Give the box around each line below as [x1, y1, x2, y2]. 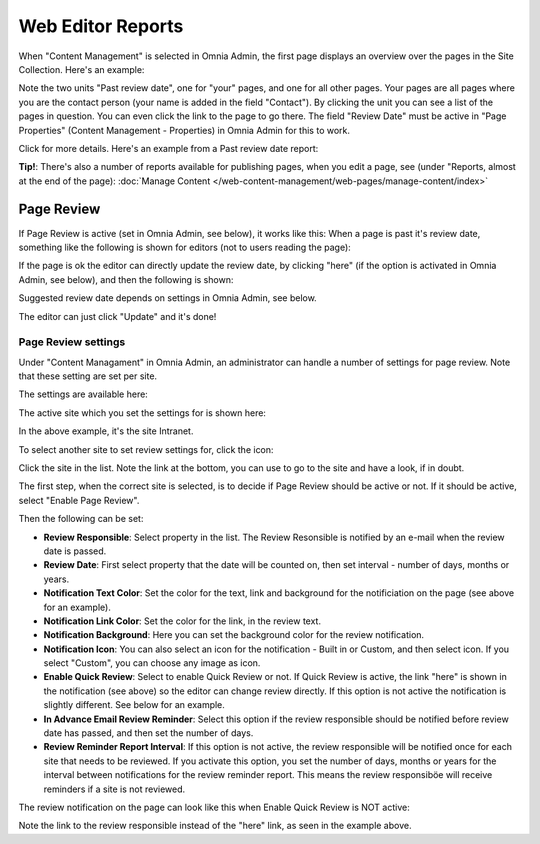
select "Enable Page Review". [18, 494, 140, 506]
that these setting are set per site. [18, 370, 158, 382]
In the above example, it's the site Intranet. [18, 425, 194, 437]
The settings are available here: [18, 388, 149, 400]
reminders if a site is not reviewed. [43, 783, 186, 795]
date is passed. [43, 545, 107, 557]
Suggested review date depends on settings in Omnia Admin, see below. [18, 292, 317, 304]
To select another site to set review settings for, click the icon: [18, 443, 274, 455]
